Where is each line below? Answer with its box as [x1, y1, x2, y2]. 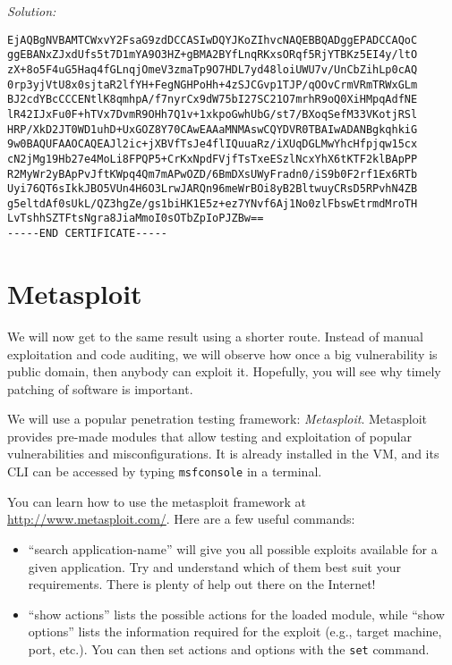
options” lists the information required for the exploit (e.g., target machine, [28, 622, 442, 641]
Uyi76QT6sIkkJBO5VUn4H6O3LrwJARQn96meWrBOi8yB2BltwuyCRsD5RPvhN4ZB [7, 182, 418, 196]
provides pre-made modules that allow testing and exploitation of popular [7, 426, 412, 445]
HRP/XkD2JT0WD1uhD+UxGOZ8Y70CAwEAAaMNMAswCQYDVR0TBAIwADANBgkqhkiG [7, 122, 418, 136]
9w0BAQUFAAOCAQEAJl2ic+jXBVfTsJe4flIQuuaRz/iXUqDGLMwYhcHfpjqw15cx [7, 138, 418, 151]
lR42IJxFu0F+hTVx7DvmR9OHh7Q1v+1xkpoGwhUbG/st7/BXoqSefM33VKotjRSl [7, 107, 418, 121]
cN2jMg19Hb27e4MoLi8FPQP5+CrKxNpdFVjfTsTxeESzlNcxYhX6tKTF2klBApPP [7, 152, 418, 165]
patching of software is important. [7, 379, 193, 398]
